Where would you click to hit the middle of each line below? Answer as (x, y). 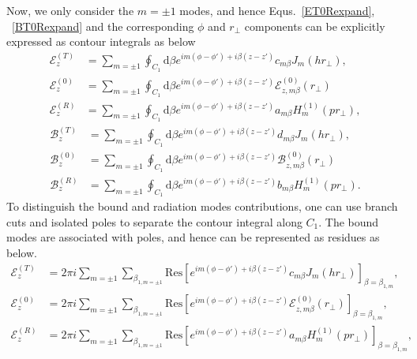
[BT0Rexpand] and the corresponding (103, 26)
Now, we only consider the (70, 10)
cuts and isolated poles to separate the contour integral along (154, 221)
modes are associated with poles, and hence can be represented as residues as (193, 237)
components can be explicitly (315, 26)
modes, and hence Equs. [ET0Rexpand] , (277, 10)
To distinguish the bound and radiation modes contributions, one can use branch (202, 206)
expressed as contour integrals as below (101, 41)
